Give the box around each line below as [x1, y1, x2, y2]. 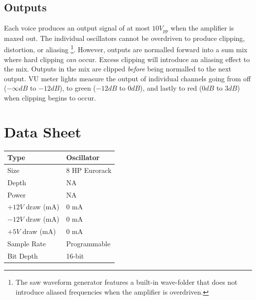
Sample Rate [7, 238, 46, 248]
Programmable [66, 238, 111, 248]
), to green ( [59, 83, 96, 93]
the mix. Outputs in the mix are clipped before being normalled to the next [4, 64, 232, 74]
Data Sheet [4, 121, 82, 141]
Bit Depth [7, 250, 38, 261]
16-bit [66, 250, 84, 261]
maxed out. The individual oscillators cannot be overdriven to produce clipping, [4, 33, 245, 43]
